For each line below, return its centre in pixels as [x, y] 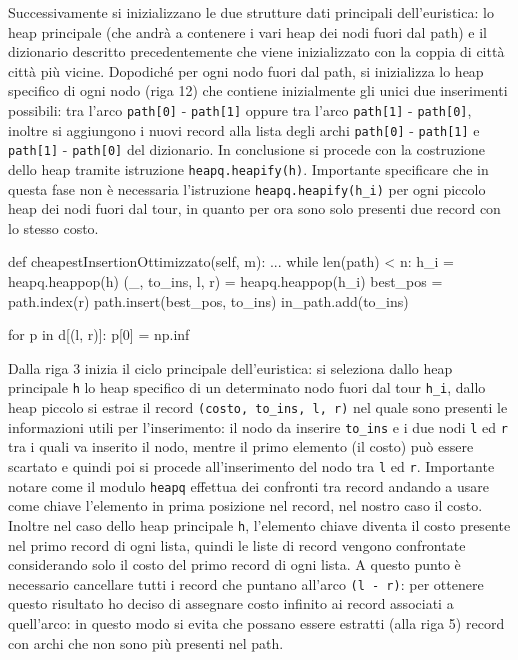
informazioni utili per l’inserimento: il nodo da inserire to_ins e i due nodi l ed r [258, 426]
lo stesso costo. [53, 227]
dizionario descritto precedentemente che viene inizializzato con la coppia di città [256, 51]
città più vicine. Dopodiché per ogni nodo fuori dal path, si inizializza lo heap [246, 70]
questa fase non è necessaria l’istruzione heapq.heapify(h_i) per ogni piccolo [247, 188]
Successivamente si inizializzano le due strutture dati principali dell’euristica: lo [251, 12]
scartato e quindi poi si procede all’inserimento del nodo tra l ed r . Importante [251, 465]
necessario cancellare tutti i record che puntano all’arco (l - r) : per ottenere [246, 583]
